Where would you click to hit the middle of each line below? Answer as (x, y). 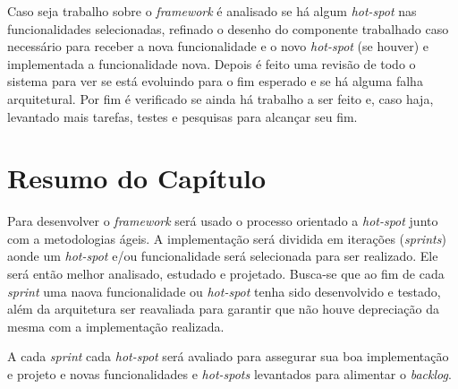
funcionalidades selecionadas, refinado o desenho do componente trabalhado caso (228, 28)
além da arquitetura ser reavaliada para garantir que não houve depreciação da (224, 309)
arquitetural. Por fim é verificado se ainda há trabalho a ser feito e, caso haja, (221, 98)
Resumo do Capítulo (137, 178)
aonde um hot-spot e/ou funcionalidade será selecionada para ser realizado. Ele (223, 256)
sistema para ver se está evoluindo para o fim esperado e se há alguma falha (215, 81)
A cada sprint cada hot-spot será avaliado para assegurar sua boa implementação (228, 356)
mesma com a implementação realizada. (116, 326)
